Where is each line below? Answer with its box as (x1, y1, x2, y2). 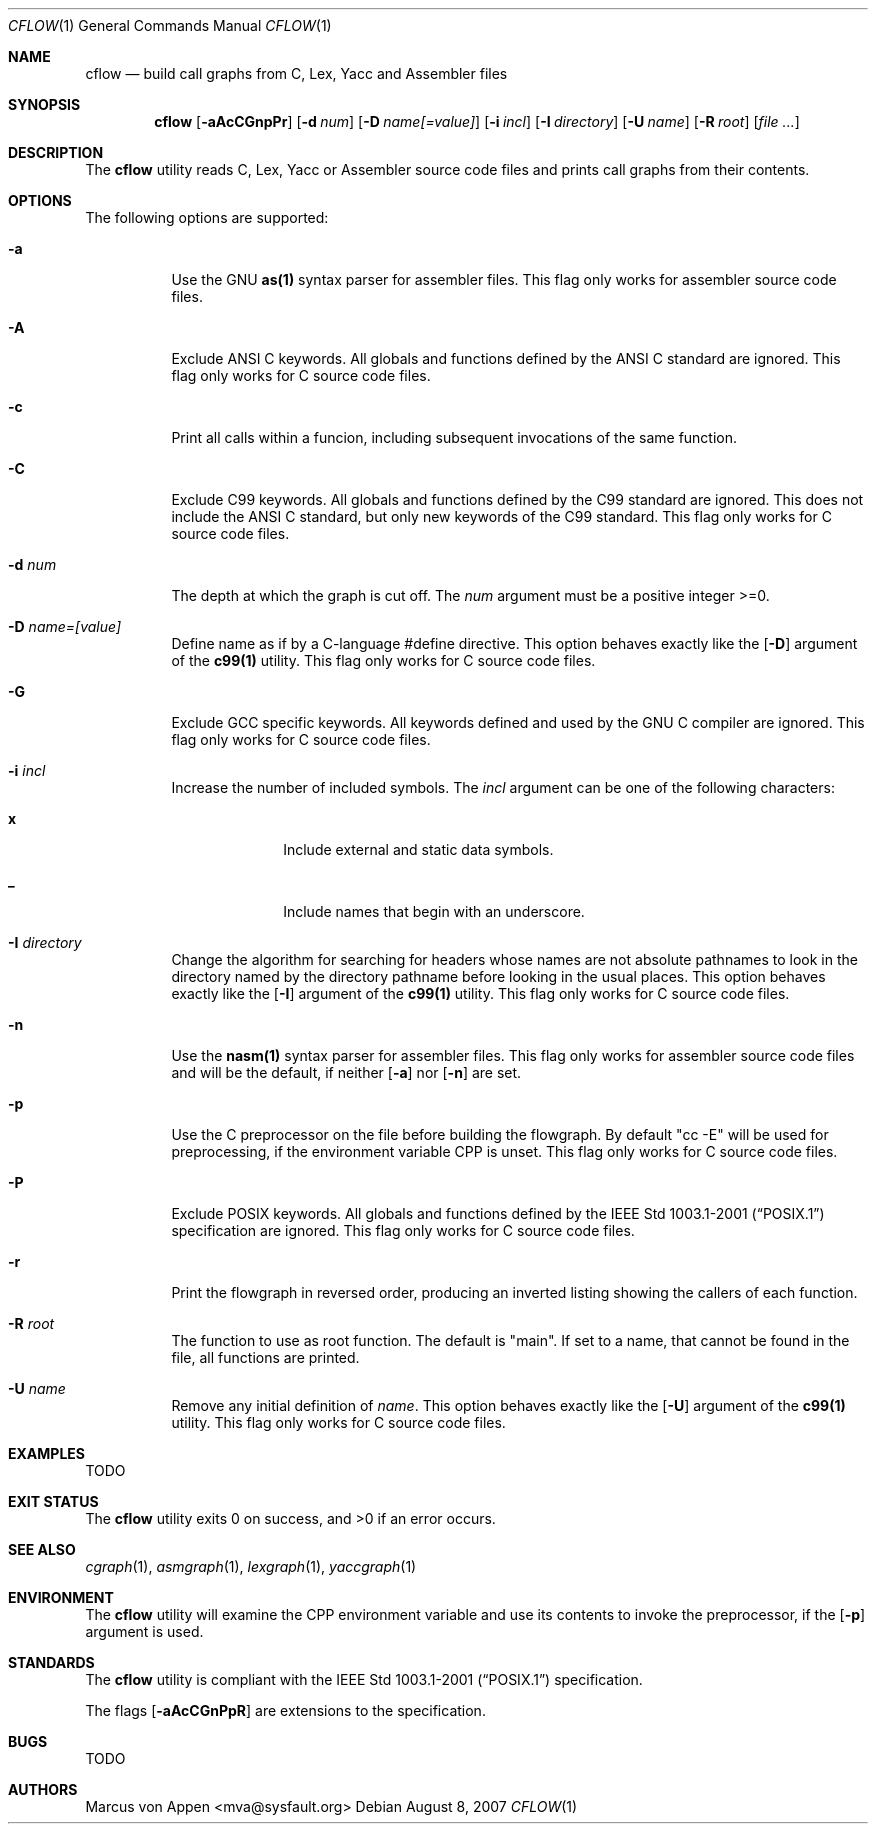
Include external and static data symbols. (283, 841, 554, 858)
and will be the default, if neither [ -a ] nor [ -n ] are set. (171, 1064, 522, 1081)
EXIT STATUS (8, 1493, 99, 1510)
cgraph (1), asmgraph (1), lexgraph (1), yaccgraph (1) (85, 1558, 417, 1575)
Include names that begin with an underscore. (283, 903, 585, 920)
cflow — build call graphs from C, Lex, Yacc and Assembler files (85, 65, 508, 82)
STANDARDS (8, 1654, 95, 1671)
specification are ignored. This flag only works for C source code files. (171, 1222, 635, 1239)
